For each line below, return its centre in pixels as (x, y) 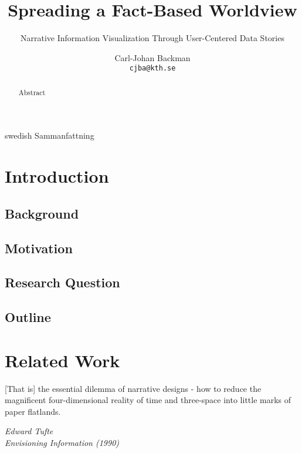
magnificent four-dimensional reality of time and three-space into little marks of (148, 400)
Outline (28, 317)
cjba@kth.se (152, 68)
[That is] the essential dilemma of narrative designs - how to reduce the (133, 388)
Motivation (39, 248)
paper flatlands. (33, 411)
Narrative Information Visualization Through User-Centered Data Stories (152, 38)
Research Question (62, 282)
